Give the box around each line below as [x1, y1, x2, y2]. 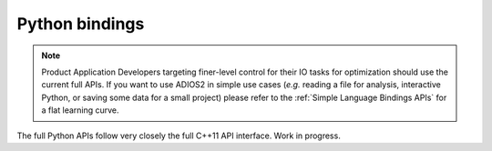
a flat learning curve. [41, 105, 119, 116]
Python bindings [16, 14, 145, 34]
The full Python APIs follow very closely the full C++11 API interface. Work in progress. [16, 130, 341, 141]
